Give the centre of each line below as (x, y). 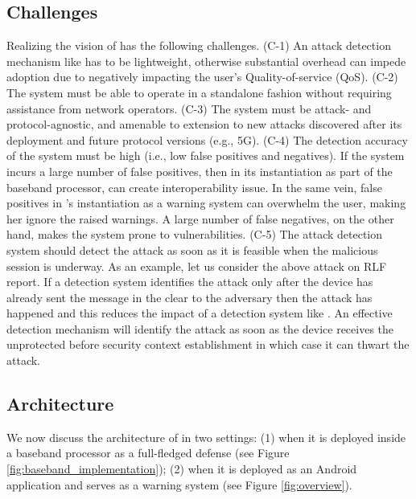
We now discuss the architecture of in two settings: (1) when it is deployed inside (206, 437)
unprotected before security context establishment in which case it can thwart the (208, 344)
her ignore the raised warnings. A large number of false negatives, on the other (200, 218)
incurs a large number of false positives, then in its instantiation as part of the (200, 171)
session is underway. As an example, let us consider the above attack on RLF (197, 266)
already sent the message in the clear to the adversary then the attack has (189, 297)
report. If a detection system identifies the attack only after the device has (190, 282)
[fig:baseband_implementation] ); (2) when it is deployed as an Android (182, 469)
